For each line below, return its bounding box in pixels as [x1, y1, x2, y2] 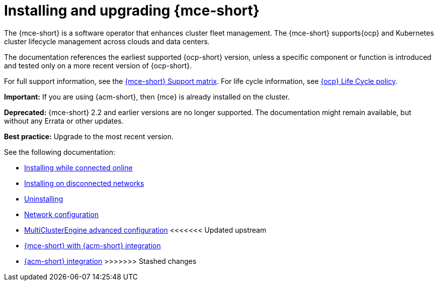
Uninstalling [24, 194, 63, 203]
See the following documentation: [4, 147, 116, 156]
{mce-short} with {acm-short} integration [24, 241, 161, 250]
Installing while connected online [24, 163, 133, 172]
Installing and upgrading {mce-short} [4, 2, 260, 19]
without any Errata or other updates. [4, 116, 124, 125]
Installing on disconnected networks [24, 178, 144, 187]
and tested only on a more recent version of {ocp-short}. [4, 61, 192, 70]
